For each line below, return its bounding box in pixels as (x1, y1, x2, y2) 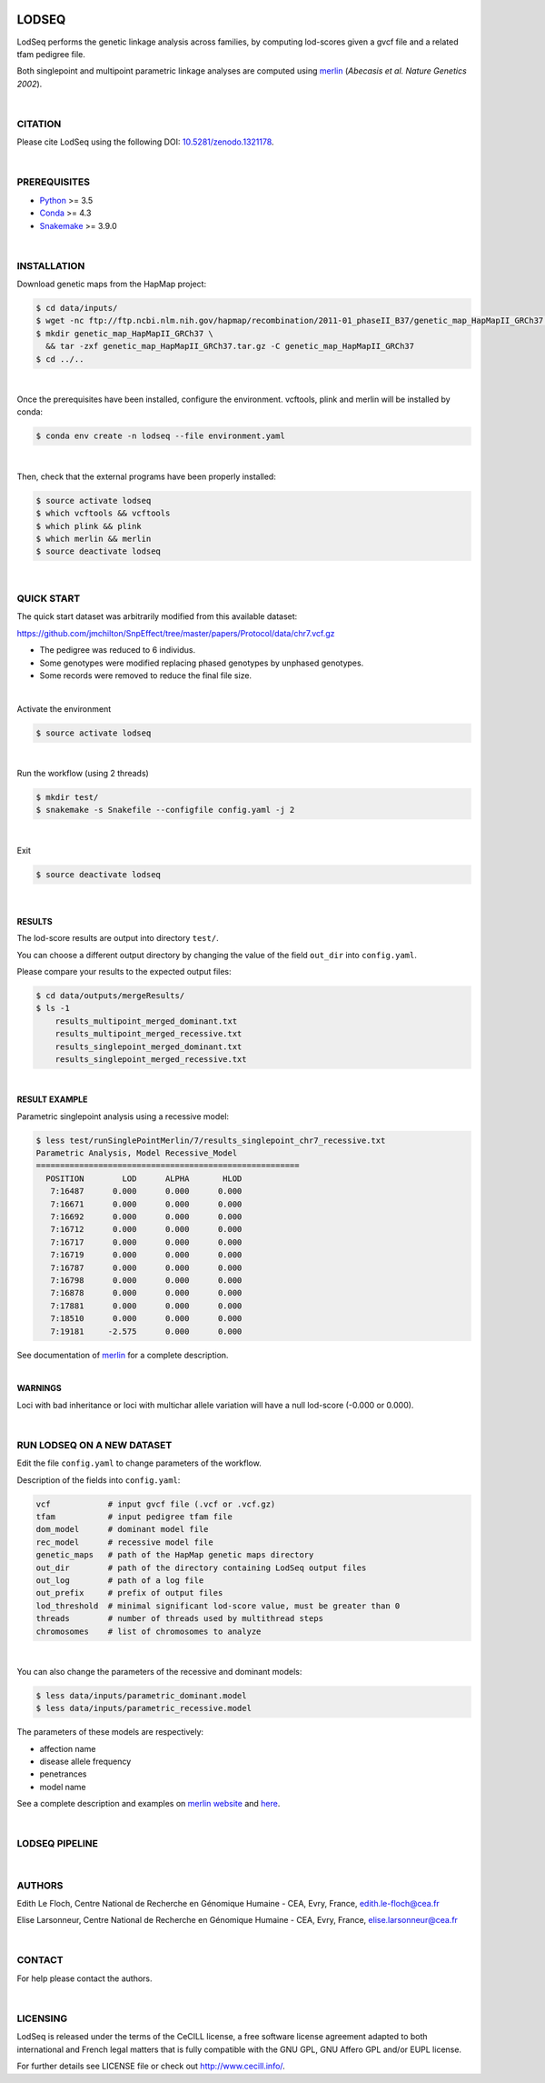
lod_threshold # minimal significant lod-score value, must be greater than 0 (35, 1600, 401, 1611)
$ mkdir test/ (35, 792, 99, 803)
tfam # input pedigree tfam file (35, 1512, 233, 1522)
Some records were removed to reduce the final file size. (39, 669, 253, 681)
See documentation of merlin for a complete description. (16, 1349, 229, 1360)
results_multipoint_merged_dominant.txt (54, 1016, 238, 1026)
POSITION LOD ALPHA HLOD (45, 1173, 243, 1184)
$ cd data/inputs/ (35, 303, 118, 314)
